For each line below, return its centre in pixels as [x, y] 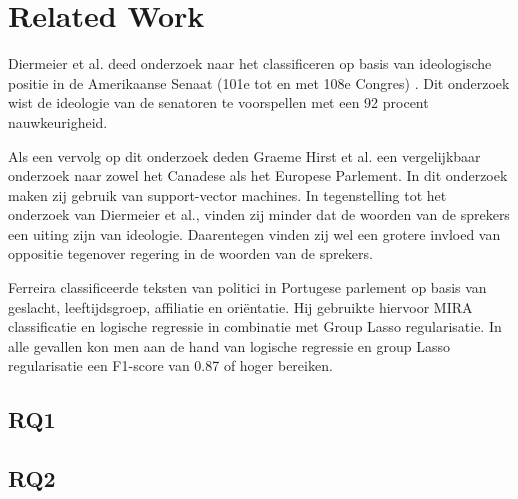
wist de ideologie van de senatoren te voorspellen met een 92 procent [218, 102]
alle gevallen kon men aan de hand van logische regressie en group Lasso [229, 345]
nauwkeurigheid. [58, 121]
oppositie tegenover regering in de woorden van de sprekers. [190, 253]
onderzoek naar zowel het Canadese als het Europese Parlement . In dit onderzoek [258, 175]
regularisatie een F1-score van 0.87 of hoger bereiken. [170, 365]
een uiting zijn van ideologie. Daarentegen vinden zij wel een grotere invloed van [254, 233]
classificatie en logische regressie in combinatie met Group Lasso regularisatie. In [255, 326]
